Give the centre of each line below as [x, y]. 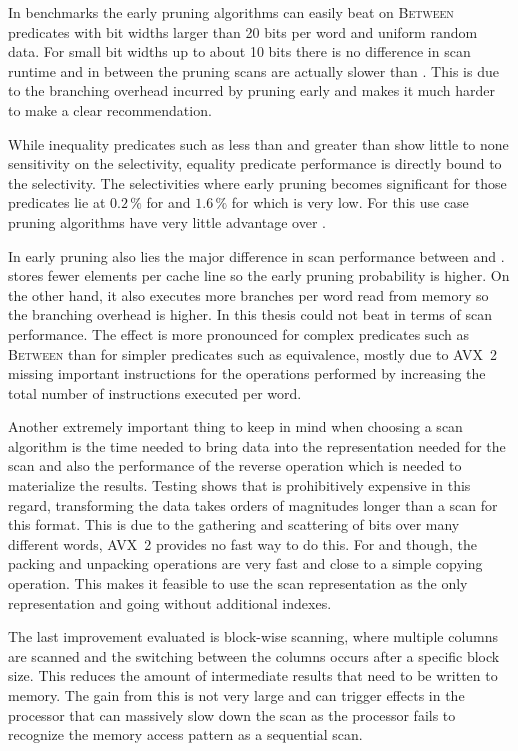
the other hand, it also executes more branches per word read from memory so [248, 294]
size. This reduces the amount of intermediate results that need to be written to [253, 675]
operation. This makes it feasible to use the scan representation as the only [238, 583]
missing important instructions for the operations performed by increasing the [247, 373]
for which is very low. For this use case [350, 202]
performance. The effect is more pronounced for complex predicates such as [238, 333]
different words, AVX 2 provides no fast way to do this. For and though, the [242, 543]
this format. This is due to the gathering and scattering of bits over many [234, 524]
